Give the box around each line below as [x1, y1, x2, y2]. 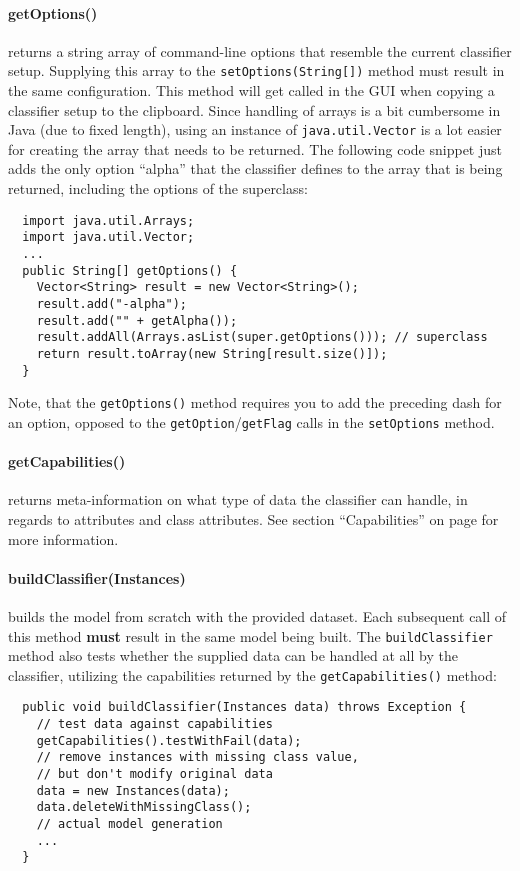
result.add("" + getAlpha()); [36, 313, 238, 328]
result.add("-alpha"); [36, 296, 187, 311]
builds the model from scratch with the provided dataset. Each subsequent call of [8, 605, 507, 626]
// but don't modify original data [36, 767, 273, 782]
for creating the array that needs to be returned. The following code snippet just [8, 138, 502, 159]
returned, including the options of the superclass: [8, 178, 308, 199]
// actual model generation [36, 817, 223, 832]
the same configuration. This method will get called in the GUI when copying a [8, 80, 495, 101]
